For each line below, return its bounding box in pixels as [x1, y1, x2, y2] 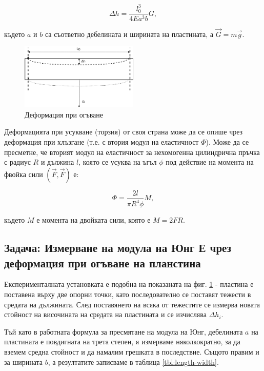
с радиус [4, 157, 31, 167]
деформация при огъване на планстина [4, 255, 201, 270]
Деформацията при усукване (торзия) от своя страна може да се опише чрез [4, 126, 243, 137]
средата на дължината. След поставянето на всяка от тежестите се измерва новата [4, 299, 260, 309]
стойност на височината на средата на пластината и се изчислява [4, 309, 207, 320]
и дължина [40, 157, 74, 167]
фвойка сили [4, 168, 43, 179]
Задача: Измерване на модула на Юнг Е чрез [4, 240, 231, 256]
